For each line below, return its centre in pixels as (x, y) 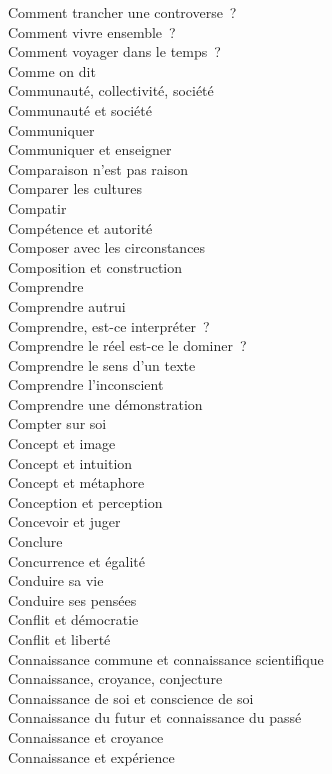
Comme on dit (52, 70)
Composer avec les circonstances (107, 247)
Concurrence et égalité (76, 560)
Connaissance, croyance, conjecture (115, 678)
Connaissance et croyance (86, 736)
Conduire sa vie (56, 580)
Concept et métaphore (76, 482)
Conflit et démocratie (73, 619)
